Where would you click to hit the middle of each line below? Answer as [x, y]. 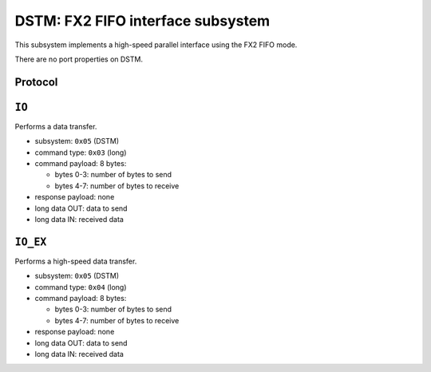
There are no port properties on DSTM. [79, 59]
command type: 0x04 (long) [81, 287]
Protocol [36, 82]
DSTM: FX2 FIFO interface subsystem [142, 21]
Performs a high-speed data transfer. [76, 261]
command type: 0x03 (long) [81, 152]
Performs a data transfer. [56, 126]
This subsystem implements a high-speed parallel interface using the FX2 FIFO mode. [156, 45]
